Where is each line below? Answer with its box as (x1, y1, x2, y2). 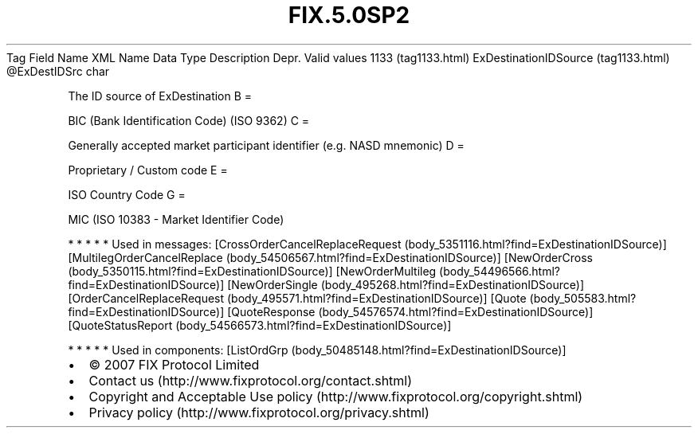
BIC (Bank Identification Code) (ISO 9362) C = (68, 113, 310, 127)
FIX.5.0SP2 (288, 2, 410, 29)
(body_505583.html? (529, 291, 637, 305)
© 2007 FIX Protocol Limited (88, 356, 260, 373)
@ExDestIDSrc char (6, 64, 110, 78)
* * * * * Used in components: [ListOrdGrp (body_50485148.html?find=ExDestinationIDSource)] (68, 342, 567, 357)
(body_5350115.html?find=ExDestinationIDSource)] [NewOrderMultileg (68, 264, 437, 278)
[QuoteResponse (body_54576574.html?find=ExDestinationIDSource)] (227, 304, 594, 319)
